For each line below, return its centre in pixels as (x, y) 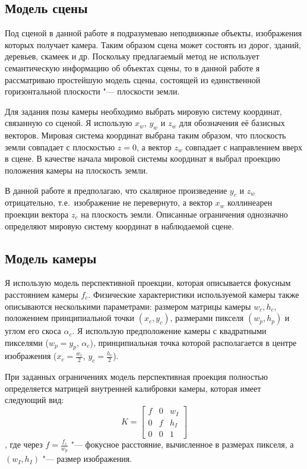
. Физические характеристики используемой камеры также (194, 294)
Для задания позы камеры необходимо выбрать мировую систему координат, (143, 111)
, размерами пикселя (207, 318)
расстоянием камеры (42, 294)
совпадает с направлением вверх (244, 147)
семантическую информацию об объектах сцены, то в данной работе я (132, 67)
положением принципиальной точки (70, 318)
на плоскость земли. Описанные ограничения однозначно (184, 214)
